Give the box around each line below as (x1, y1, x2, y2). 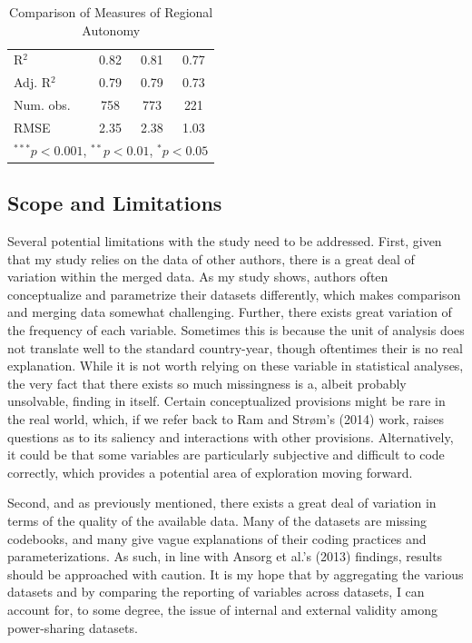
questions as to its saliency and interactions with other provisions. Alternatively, (7, 427, 454, 446)
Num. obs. (14, 95, 71, 114)
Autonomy (82, 20, 141, 39)
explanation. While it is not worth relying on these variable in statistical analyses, (7, 356, 464, 375)
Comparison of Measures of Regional (9, 3, 213, 21)
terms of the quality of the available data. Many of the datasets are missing (7, 511, 428, 530)
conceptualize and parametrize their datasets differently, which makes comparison (7, 284, 461, 303)
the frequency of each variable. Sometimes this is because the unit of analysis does (7, 321, 465, 340)
